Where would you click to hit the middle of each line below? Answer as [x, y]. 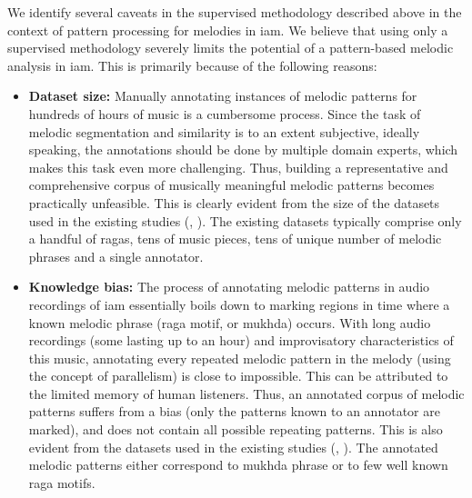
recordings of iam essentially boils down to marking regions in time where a [239, 304]
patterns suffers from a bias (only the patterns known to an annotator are [234, 411]
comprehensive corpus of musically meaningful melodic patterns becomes [231, 185]
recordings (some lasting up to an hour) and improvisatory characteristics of [241, 340]
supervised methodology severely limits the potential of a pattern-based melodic [231, 48]
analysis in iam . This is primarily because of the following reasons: [192, 65]
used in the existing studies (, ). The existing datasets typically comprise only [245, 220]
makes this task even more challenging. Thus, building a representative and [238, 167]
